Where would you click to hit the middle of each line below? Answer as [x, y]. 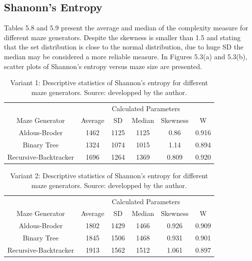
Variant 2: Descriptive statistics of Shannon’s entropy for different [109, 176]
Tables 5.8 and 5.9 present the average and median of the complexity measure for [126, 28]
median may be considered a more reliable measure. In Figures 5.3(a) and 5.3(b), [126, 56]
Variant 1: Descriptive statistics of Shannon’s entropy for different [109, 83]
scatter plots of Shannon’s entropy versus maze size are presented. [103, 66]
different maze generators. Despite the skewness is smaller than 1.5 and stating [122, 37]
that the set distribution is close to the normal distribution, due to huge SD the [124, 47]
